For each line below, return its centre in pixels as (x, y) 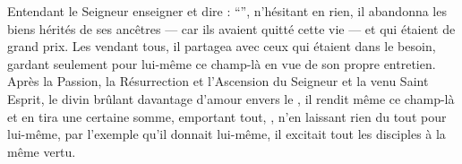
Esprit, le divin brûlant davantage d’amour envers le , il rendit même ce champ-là (231, 98)
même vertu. (42, 151)
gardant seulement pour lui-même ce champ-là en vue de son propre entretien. (222, 63)
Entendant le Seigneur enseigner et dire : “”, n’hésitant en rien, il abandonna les (227, 11)
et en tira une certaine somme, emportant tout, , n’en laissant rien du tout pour (227, 116)
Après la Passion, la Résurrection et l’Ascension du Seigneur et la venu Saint (218, 81)
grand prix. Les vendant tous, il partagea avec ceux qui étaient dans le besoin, (222, 46)
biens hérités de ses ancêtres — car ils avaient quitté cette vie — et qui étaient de (231, 28)
